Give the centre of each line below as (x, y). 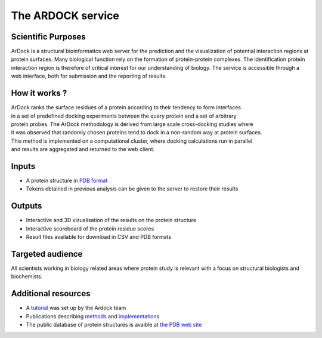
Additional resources (51, 294)
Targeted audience (47, 254)
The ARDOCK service (65, 16)
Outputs (27, 206)
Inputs (23, 166)
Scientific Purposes (48, 37)
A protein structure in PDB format (67, 180)
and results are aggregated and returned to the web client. (83, 149)
